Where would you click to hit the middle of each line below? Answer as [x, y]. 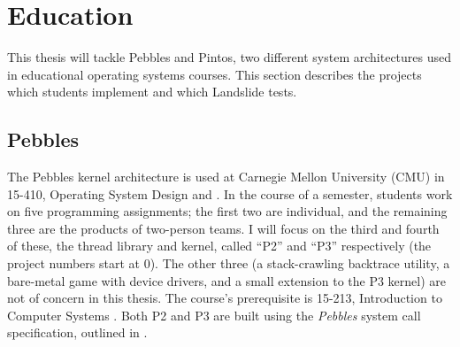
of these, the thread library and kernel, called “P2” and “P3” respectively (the [219, 246]
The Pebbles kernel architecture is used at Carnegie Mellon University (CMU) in [226, 177]
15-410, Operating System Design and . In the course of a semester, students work [230, 193]
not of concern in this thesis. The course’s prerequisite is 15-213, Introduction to [225, 298]
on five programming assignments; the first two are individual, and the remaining [227, 211]
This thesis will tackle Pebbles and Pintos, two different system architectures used [230, 57]
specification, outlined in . [77, 332]
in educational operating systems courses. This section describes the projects [215, 74]
